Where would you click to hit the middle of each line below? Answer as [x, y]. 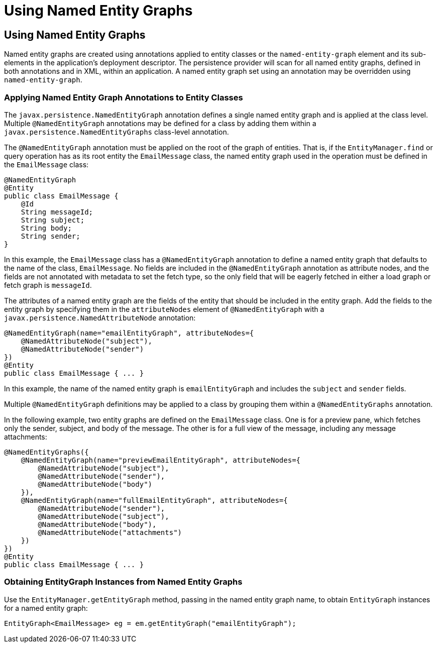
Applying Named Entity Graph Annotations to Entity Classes [124, 97]
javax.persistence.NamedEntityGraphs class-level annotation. [117, 132]
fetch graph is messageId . [48, 285]
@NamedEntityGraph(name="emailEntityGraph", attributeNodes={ [129, 333]
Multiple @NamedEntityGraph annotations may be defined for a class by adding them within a [160, 123]
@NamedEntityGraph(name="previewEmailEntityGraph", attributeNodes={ [161, 460]
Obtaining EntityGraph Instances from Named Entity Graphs [123, 582]
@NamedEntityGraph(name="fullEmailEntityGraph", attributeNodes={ [154, 500]
